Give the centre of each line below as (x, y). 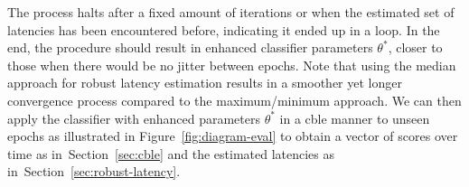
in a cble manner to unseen (355, 118)
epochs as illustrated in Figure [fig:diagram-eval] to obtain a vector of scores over (233, 136)
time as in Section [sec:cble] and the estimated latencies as (171, 153)
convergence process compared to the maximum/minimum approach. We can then (234, 100)
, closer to (415, 47)
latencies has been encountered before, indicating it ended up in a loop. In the (224, 29)
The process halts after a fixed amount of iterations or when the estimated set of (231, 12)
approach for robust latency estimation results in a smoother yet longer (205, 83)
